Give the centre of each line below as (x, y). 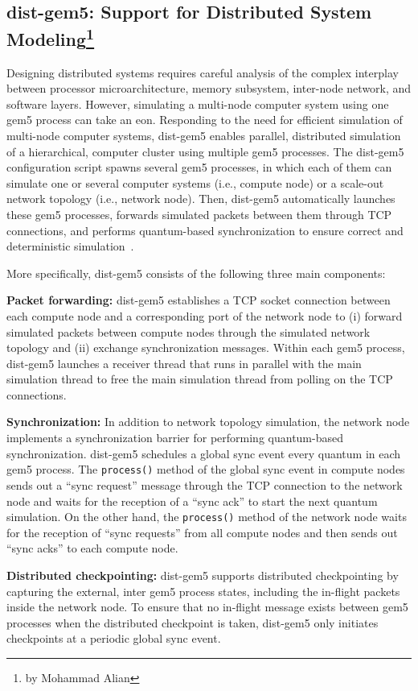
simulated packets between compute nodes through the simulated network (189, 331)
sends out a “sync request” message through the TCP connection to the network (205, 484)
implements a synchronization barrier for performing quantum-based (175, 438)
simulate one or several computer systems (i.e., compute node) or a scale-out (195, 182)
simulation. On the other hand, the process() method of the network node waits (207, 517)
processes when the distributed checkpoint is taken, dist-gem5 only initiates (193, 622)
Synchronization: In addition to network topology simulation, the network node (208, 422)
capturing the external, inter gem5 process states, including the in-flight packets (203, 591)
